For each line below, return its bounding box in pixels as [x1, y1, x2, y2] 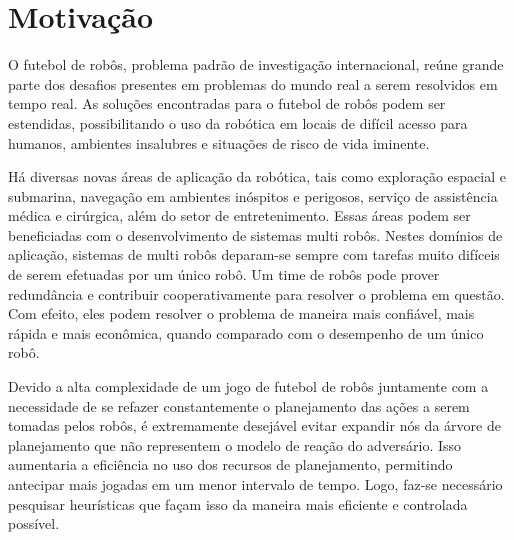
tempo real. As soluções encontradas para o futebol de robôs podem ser [8, 93, 446, 114]
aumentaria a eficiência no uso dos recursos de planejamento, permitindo [8, 454, 453, 475]
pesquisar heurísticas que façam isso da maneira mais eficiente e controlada [8, 493, 468, 514]
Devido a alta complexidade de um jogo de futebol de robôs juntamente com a [8, 376, 489, 397]
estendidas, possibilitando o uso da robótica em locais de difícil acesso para [8, 112, 468, 133]
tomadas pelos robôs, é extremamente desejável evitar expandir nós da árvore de [8, 415, 501, 436]
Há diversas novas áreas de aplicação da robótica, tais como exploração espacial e [8, 166, 506, 187]
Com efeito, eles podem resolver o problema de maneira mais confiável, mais [8, 303, 475, 324]
